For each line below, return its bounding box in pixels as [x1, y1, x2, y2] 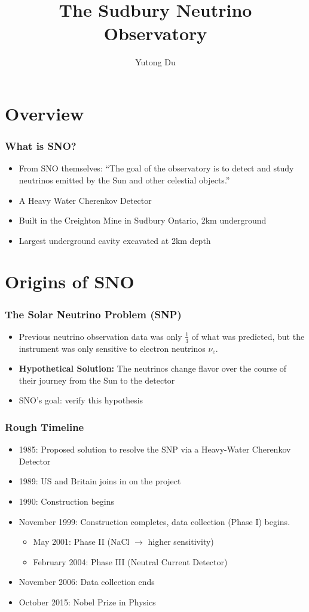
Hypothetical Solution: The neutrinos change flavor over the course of [19, 362, 287, 375]
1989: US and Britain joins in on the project [19, 475, 181, 487]
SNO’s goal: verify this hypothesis [19, 394, 143, 406]
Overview [5, 101, 84, 125]
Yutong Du [135, 56, 176, 68]
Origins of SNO [5, 269, 134, 294]
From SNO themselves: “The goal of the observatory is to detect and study [19, 162, 294, 174]
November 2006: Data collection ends [19, 575, 155, 588]
